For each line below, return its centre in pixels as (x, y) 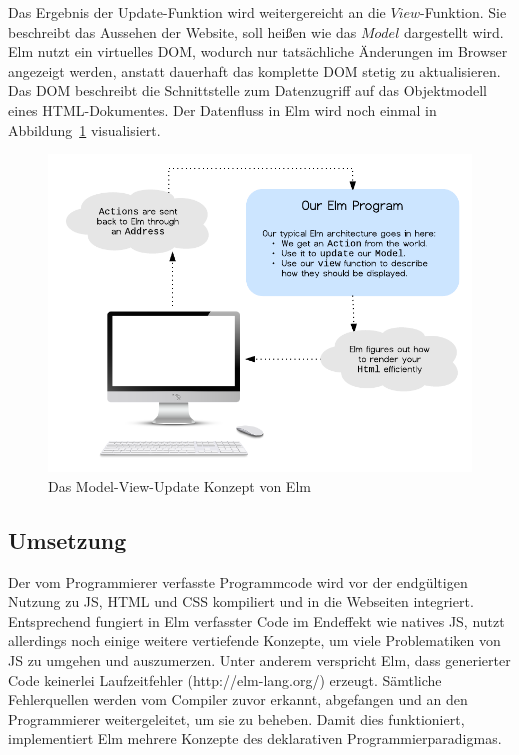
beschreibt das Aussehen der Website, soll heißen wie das (182, 31)
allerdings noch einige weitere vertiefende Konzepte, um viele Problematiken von (254, 640)
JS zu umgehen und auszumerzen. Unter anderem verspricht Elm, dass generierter (259, 659)
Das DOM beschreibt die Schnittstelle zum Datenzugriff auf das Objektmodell (247, 90)
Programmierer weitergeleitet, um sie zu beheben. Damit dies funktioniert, (236, 718)
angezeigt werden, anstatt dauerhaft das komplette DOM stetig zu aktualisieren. (254, 70)
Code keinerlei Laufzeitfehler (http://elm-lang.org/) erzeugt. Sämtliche (225, 679)
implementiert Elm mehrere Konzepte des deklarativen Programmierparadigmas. (255, 738)
